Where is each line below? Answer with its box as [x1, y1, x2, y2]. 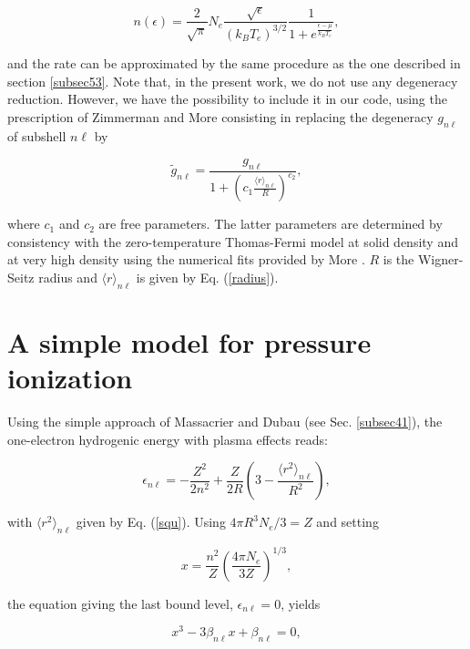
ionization [7, 359, 133, 397]
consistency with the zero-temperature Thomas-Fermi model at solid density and [7, 232, 458, 251]
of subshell [7, 126, 66, 145]
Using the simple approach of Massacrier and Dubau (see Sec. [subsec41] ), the [7, 412, 443, 431]
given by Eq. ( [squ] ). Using [76, 512, 226, 531]
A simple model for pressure [7, 324, 372, 361]
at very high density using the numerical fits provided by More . [7, 250, 365, 269]
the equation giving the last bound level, [7, 593, 233, 613]
